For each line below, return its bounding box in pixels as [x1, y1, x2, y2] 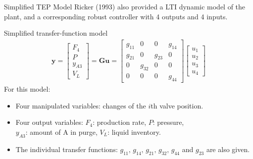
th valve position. [151, 100, 203, 110]
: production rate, [93, 117, 147, 127]
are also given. [206, 144, 250, 154]
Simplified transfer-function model [4, 28, 108, 38]
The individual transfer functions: [15, 144, 118, 154]
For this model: [4, 84, 51, 94]
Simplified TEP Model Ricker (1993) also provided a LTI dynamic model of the [4, 1, 246, 11]
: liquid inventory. [107, 126, 161, 137]
